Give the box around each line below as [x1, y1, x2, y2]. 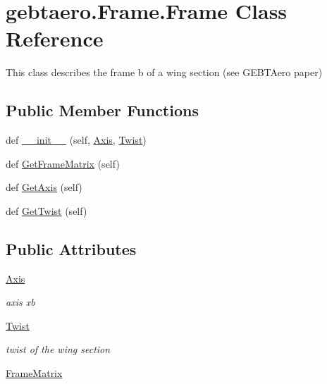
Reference [6, 24, 104, 53]
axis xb [6, 295, 35, 309]
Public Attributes [6, 237, 137, 259]
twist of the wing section [6, 342, 111, 357]
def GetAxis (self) [6, 180, 82, 194]
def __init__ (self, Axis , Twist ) [6, 132, 147, 147]
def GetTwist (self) [6, 203, 87, 218]
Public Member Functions [6, 99, 199, 121]
